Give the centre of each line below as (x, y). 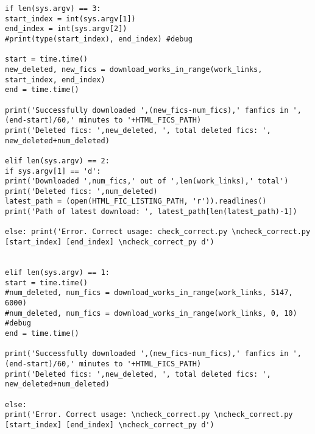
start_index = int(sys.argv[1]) (70, 19)
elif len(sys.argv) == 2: (57, 161)
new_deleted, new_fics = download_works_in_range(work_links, (134, 69)
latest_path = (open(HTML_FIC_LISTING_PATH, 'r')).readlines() (136, 201)
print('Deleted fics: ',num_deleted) (81, 191)
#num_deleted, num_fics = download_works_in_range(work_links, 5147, (149, 293)
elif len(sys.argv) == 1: (57, 273)
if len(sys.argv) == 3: (53, 9)
